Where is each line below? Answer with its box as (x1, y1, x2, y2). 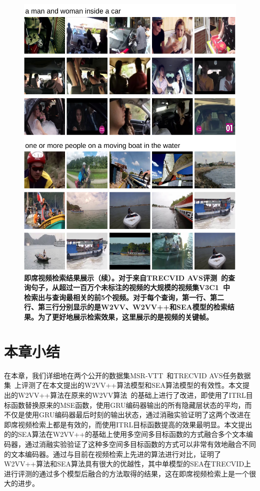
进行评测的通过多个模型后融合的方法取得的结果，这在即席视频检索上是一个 (4, 468, 249, 478)
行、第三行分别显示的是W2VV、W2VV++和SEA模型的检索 (24, 302, 227, 312)
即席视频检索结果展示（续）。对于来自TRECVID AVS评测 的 (24, 272, 228, 283)
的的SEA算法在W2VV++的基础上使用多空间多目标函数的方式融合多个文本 (4, 429, 246, 439)
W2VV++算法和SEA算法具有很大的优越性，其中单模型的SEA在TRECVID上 (4, 458, 251, 469)
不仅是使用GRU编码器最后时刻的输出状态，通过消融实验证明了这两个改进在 (4, 409, 251, 420)
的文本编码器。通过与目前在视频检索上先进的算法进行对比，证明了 (4, 448, 221, 459)
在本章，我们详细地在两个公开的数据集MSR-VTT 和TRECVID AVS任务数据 (4, 370, 251, 380)
